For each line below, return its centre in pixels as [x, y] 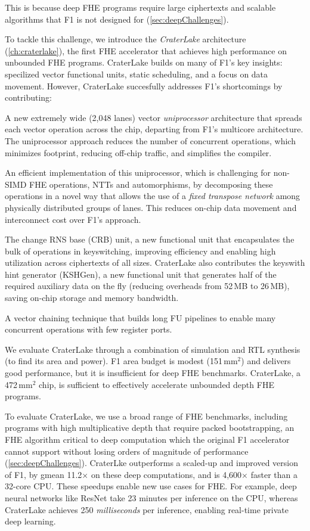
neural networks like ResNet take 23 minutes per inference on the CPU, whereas [151, 497]
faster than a [274, 474]
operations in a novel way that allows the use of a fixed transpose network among [153, 196]
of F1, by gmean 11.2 [44, 474]
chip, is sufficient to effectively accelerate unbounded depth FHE [156, 384]
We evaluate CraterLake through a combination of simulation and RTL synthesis [153, 349]
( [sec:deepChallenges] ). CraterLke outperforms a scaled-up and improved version [151, 463]
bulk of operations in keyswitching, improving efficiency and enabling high [140, 251]
